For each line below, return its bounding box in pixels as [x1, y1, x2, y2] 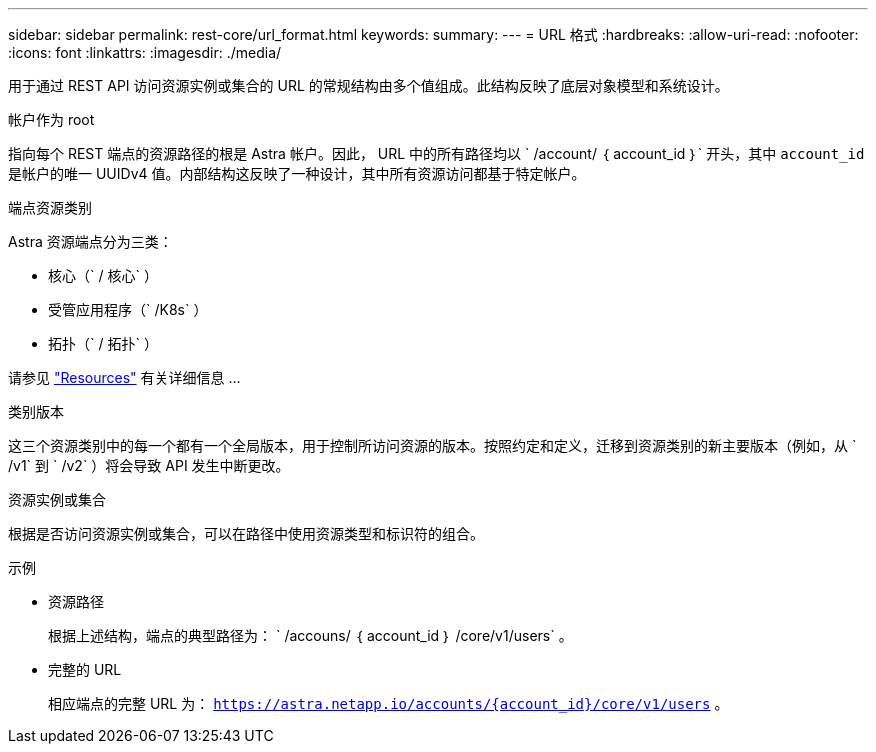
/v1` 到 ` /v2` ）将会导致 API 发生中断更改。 [8, 457, 290, 474]
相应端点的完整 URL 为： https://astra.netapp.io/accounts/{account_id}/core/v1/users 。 [48, 695, 729, 712]
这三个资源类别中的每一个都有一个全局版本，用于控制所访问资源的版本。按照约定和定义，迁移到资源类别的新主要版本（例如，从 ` [8, 437, 857, 454]
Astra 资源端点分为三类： [8, 233, 173, 250]
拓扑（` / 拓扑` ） [48, 335, 158, 352]
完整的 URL [48, 661, 122, 678]
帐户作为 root [8, 111, 95, 128]
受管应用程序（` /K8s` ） [48, 301, 208, 318]
